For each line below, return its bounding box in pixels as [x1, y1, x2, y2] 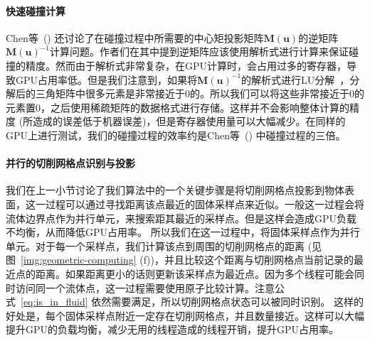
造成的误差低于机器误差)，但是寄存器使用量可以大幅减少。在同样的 [33, 114, 346, 129]
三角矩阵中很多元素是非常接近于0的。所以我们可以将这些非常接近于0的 [35, 86, 364, 101]
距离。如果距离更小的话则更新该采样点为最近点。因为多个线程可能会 [35, 266, 354, 281]
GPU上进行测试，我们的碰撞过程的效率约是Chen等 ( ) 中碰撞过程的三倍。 [6, 127, 346, 142]
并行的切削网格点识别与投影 [6, 156, 135, 170]
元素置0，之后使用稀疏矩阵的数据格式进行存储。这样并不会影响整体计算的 [6, 99, 349, 114]
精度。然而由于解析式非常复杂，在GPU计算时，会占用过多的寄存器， [25, 58, 347, 72]
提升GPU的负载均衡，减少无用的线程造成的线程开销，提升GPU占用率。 [6, 322, 339, 337]
